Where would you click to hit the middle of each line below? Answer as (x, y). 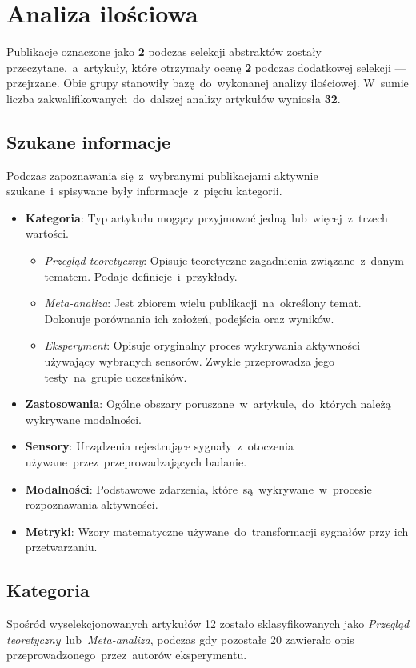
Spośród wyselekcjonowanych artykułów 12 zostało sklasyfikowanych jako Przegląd (208, 624)
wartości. (47, 233)
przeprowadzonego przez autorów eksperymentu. (127, 655)
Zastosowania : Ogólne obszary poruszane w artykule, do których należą (208, 404)
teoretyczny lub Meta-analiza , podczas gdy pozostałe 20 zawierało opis (180, 639)
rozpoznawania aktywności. (92, 504)
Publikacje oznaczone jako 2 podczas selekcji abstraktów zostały (164, 52)
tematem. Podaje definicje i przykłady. (141, 276)
